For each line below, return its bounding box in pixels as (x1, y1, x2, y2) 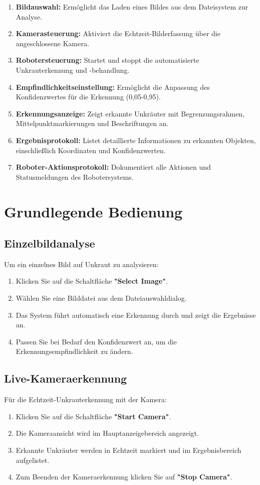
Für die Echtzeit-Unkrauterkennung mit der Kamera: (4, 394, 167, 405)
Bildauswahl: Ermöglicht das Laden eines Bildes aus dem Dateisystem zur (16, 2, 248, 12)
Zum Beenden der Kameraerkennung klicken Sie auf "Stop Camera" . (16, 471, 232, 482)
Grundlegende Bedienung (4, 201, 183, 221)
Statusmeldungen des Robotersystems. (16, 171, 134, 182)
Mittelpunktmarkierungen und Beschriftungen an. (16, 118, 169, 129)
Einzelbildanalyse (4, 235, 95, 251)
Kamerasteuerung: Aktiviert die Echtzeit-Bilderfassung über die (16, 28, 220, 39)
